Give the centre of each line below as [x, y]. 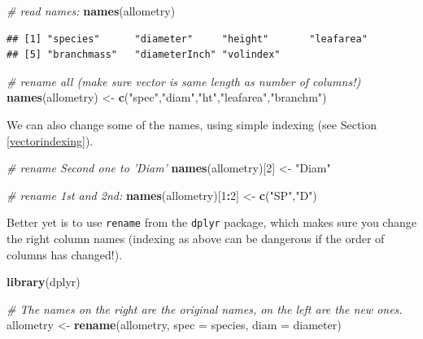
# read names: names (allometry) [91, 11]
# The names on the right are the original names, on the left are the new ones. [205, 309]
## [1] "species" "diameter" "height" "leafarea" [187, 39]
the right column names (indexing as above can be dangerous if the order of [196, 238]
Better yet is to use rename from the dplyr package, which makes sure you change [211, 222]
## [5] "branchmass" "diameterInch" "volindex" [144, 55]
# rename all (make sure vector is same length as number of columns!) [184, 81]
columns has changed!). [65, 254]
